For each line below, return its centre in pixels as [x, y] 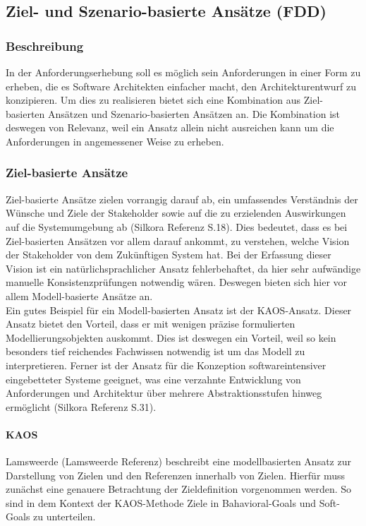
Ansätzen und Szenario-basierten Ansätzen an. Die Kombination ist [194, 113]
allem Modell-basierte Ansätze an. [79, 295]
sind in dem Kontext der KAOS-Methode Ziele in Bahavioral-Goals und [161, 502]
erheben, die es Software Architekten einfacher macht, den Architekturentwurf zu [181, 86]
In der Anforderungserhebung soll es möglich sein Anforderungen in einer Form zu [183, 72]
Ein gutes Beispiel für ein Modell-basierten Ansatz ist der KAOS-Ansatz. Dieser [179, 310]
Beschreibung [45, 46]
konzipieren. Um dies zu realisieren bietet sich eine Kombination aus [153, 100]
